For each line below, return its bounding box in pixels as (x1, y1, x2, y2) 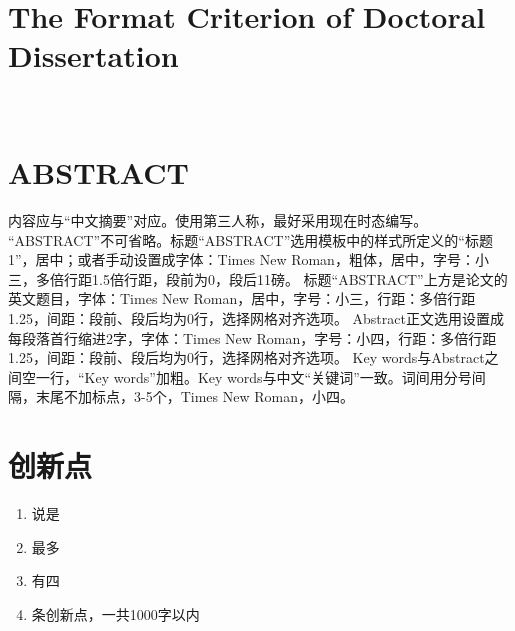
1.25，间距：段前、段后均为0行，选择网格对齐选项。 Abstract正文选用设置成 (8, 308, 504, 328)
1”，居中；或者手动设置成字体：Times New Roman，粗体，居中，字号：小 (8, 249, 489, 270)
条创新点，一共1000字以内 (31, 603, 200, 624)
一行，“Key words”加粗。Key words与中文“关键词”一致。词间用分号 (35, 366, 472, 387)
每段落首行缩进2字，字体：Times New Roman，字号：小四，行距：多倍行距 (8, 327, 497, 348)
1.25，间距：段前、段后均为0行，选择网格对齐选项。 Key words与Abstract (8, 347, 485, 368)
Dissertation (8, 35, 179, 76)
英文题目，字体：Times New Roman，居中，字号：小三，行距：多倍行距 (8, 288, 476, 309)
